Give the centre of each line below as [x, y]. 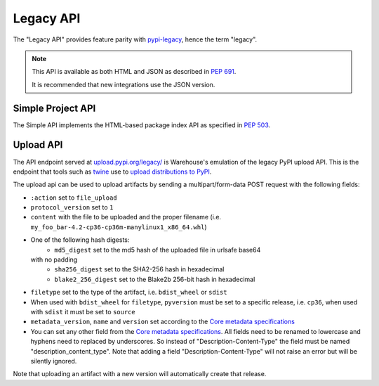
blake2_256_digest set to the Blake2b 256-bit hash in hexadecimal [155, 279]
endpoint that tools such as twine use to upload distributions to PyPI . [112, 172]
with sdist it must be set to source [83, 312]
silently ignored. [54, 361]
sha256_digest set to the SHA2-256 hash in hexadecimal [139, 269]
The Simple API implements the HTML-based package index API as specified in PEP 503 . [142, 125]
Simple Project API [54, 108]
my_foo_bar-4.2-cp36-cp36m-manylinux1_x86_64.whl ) [119, 227]
